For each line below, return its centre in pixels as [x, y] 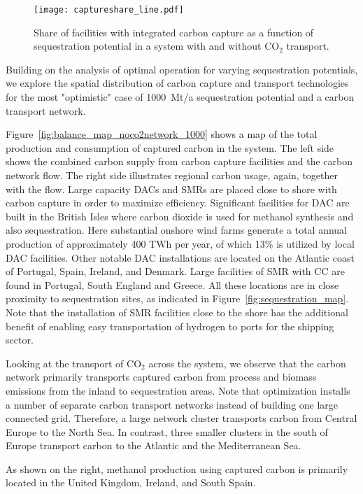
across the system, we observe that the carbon [247, 363]
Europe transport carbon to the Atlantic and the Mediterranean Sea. [154, 445]
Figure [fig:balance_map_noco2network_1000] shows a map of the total [162, 134]
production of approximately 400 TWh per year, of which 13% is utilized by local [180, 243]
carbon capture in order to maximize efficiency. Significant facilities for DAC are [178, 203]
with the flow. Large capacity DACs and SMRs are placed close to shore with [171, 189]
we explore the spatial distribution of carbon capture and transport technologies [177, 83]
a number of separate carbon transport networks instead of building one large [172, 404]
